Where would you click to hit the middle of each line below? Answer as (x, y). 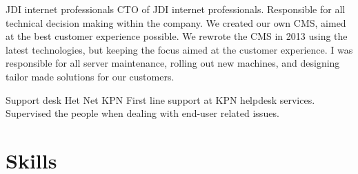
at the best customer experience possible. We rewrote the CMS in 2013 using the (177, 36)
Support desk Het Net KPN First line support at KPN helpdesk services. (160, 99)
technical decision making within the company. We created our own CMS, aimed (176, 22)
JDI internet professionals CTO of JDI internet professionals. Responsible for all (176, 9)
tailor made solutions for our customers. (90, 76)
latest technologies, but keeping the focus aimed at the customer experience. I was (179, 49)
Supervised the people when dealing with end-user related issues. (142, 113)
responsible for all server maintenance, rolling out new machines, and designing (173, 63)
